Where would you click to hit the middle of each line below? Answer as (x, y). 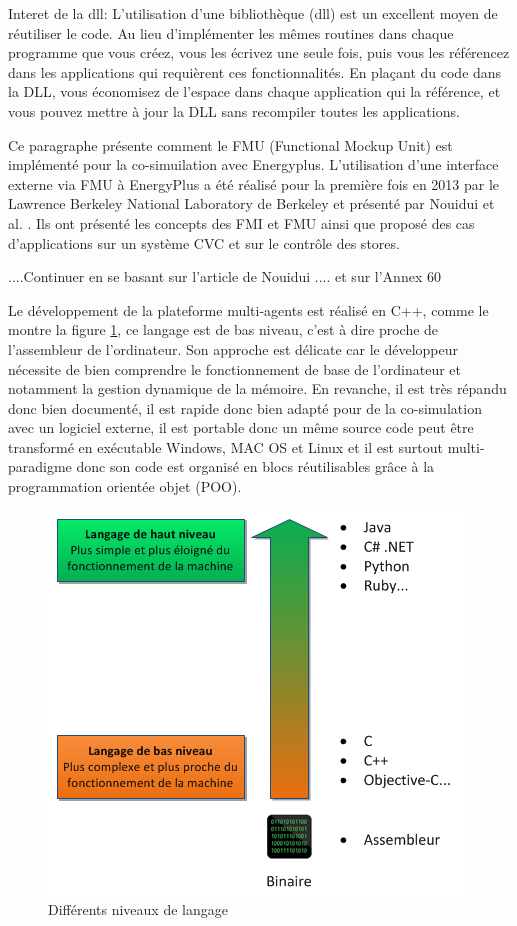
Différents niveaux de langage (138, 909)
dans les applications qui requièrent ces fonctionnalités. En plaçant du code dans (255, 71)
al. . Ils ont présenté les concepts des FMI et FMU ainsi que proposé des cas (241, 222)
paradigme (40, 466)
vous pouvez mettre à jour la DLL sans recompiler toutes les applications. (234, 110)
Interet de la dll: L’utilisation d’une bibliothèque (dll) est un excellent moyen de (253, 13)
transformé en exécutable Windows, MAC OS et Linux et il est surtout (225, 446)
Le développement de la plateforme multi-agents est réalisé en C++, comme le (248, 309)
